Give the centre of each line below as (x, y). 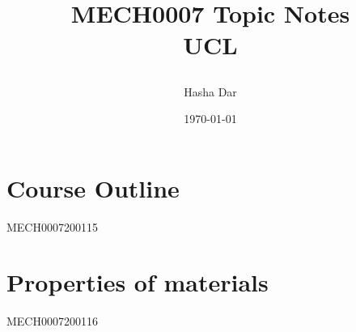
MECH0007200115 (52, 226)
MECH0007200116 (52, 321)
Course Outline (93, 187)
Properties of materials (138, 282)
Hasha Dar (210, 91)
